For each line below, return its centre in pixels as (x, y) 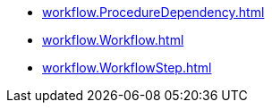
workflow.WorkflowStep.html (127, 68)
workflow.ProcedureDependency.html (153, 12)
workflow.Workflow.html (113, 40)
